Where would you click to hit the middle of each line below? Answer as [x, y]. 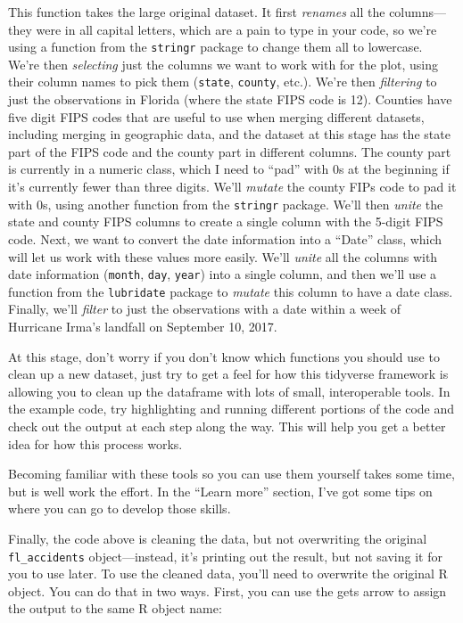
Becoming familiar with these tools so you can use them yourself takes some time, [231, 474]
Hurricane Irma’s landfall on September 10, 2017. [143, 326]
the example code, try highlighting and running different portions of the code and [231, 409]
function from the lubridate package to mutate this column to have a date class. [231, 291]
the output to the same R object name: [115, 608]
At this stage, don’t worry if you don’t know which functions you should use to [224, 356]
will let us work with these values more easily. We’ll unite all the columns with [223, 256]
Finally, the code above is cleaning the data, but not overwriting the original [218, 538]
